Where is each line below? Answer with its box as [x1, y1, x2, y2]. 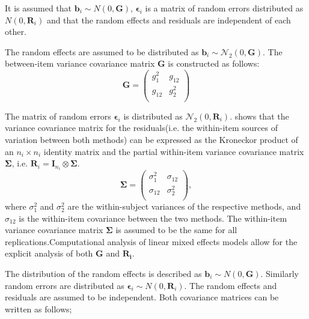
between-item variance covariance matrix [5, 57, 155, 70]
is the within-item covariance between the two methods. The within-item [19, 211, 287, 224]
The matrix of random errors [5, 109, 111, 122]
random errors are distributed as [5, 279, 124, 291]
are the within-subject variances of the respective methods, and [67, 199, 301, 212]
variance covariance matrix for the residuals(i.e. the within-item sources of [5, 121, 278, 134]
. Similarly [260, 267, 299, 279]
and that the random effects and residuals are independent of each [46, 13, 291, 26]
